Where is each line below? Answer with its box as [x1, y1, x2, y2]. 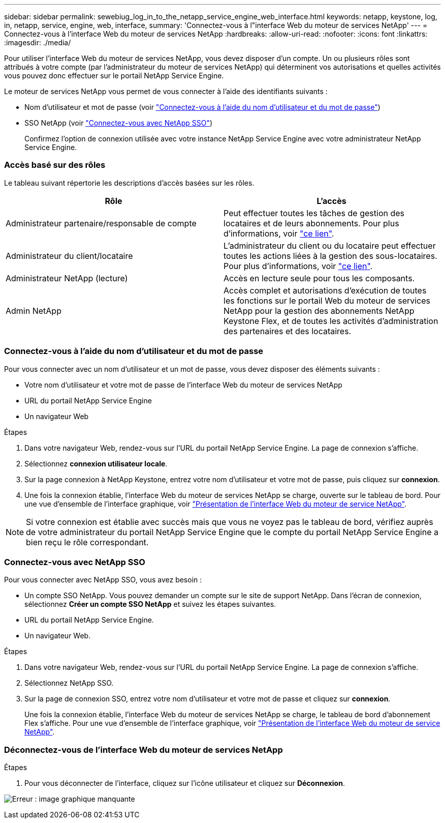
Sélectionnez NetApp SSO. [24, 679, 114, 688]
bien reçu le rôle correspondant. [26, 537, 149, 547]
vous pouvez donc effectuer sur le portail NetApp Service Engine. [4, 71, 224, 80]
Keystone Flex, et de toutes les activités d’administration [224, 315, 438, 326]
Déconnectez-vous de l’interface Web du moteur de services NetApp [4, 744, 283, 755]
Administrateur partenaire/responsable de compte [6, 218, 197, 228]
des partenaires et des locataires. [224, 326, 352, 336]
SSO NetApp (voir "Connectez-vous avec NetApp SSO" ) [24, 119, 213, 127]
